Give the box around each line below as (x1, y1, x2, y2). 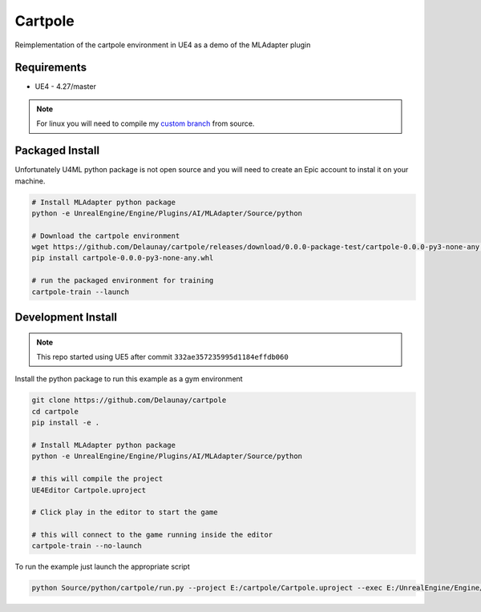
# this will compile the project (31, 474, 164, 484)
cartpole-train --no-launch (31, 542, 142, 550)
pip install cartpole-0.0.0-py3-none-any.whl (31, 253, 214, 263)
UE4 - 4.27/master (34, 82, 96, 91)
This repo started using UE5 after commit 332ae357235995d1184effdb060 (36, 352, 289, 362)
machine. (14, 176, 46, 186)
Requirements (14, 61, 87, 74)
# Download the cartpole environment (31, 231, 180, 240)
